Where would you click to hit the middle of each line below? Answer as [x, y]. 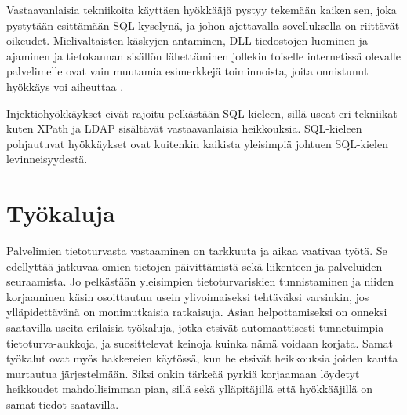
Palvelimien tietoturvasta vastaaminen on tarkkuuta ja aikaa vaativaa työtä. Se [197, 251]
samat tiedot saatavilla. [63, 404]
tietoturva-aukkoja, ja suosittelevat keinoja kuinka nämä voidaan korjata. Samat [200, 342]
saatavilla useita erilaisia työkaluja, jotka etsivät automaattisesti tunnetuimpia [195, 328]
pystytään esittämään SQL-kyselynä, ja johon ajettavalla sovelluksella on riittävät [203, 25]
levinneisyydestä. [47, 159]
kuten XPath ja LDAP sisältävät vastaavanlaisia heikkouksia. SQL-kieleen [184, 128]
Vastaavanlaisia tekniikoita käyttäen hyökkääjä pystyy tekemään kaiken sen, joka [202, 9]
